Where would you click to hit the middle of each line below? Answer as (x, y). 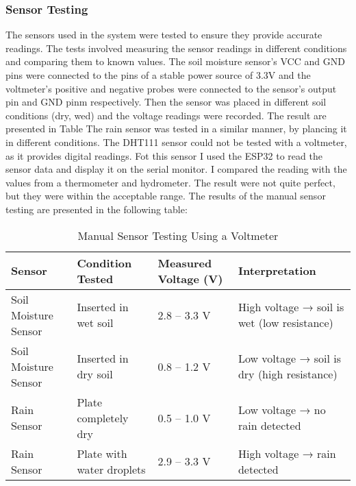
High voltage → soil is (291, 307)
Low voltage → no (282, 410)
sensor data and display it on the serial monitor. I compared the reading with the (176, 169)
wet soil (95, 323)
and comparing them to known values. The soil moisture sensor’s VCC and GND (175, 61)
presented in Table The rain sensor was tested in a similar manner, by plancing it (176, 129)
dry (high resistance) (288, 374)
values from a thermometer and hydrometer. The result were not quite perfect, (170, 182)
